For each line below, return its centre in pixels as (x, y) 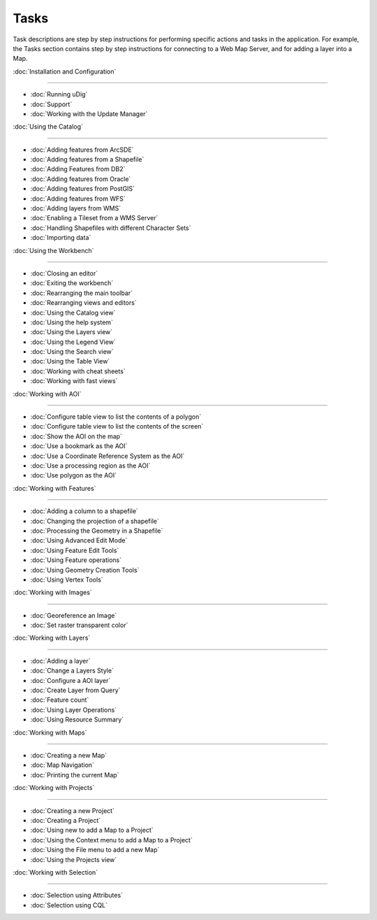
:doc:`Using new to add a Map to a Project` (92, 830)
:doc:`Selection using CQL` (69, 905)
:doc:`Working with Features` (54, 488)
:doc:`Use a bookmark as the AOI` (79, 446)
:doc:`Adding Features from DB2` (78, 169)
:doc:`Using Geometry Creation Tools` (85, 570)
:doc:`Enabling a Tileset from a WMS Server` (94, 218)
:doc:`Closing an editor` (64, 273)
